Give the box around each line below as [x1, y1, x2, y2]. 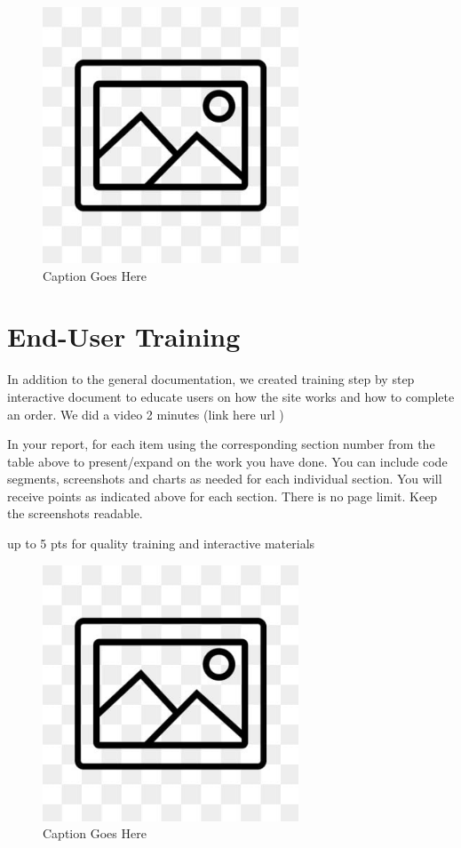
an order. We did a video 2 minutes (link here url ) [7, 404, 284, 423]
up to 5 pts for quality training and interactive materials [7, 534, 315, 553]
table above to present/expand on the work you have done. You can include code [7, 452, 448, 470]
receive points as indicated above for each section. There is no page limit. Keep [7, 486, 438, 505]
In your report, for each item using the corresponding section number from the [7, 435, 435, 453]
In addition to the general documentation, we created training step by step [7, 370, 415, 388]
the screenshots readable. [7, 504, 143, 523]
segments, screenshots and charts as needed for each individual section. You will [7, 469, 442, 488]
